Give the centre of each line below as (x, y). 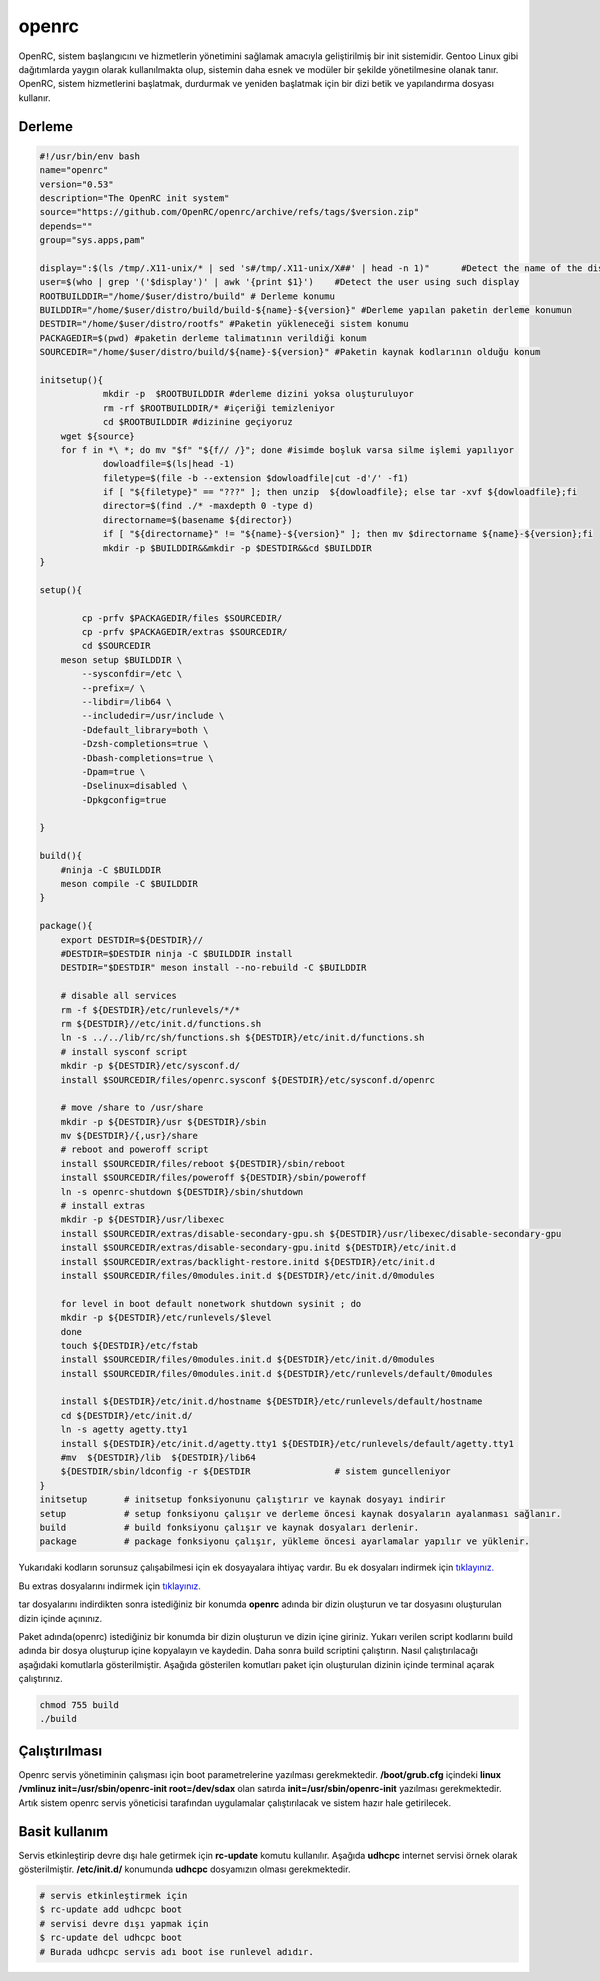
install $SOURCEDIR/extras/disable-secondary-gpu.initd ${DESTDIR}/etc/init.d (258, 1248)
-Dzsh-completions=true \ (145, 744)
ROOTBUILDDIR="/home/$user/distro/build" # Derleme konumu (187, 296)
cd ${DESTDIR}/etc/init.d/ (127, 1415)
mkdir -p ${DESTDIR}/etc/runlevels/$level (166, 1318)
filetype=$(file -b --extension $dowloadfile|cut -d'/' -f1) (255, 478)
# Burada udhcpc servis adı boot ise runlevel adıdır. (176, 1951)
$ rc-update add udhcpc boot (111, 1909)
